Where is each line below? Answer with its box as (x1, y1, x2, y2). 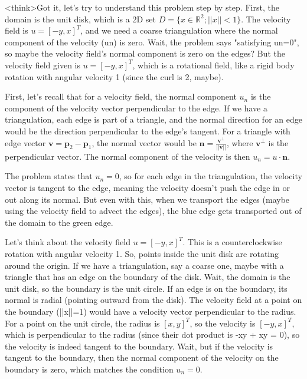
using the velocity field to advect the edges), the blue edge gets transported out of (5, 205, 302, 217)
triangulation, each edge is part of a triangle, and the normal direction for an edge (5, 113, 302, 126)
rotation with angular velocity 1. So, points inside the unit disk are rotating (5, 248, 279, 259)
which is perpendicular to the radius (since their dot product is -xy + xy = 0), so (5, 328, 300, 341)
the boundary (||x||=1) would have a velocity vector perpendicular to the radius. (5, 305, 296, 317)
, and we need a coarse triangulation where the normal (80, 24, 278, 37)
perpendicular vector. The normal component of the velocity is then (5, 150, 250, 162)
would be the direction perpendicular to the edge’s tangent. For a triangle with (5, 124, 290, 137)
